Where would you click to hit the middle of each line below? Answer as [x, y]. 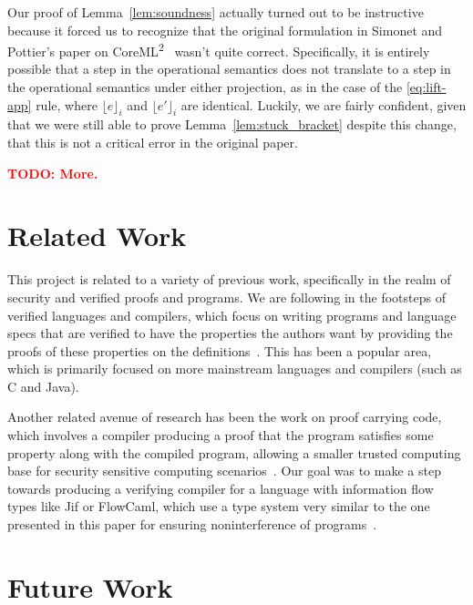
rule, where [67, 104]
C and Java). [43, 386]
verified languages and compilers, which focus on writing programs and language [232, 315]
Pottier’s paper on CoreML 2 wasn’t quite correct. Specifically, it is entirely [219, 50]
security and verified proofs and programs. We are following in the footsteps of [226, 297]
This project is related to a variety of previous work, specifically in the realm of [229, 279]
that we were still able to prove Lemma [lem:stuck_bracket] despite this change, [232, 124]
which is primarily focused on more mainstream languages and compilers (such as [235, 369]
